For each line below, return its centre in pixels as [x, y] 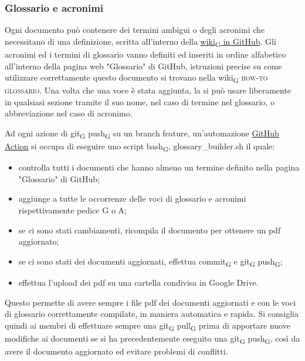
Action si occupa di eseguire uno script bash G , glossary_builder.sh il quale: [140, 147]
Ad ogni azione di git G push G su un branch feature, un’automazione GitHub [142, 134]
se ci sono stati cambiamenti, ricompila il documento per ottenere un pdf [150, 230]
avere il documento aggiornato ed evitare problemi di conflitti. [116, 351]
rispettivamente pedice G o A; [72, 210]
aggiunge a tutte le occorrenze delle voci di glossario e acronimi [132, 198]
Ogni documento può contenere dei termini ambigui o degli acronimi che [135, 30]
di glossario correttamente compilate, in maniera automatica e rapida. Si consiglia [152, 314]
